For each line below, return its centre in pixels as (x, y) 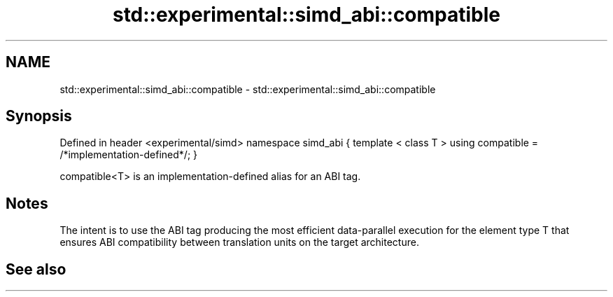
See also (36, 269)
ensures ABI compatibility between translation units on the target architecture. (239, 242)
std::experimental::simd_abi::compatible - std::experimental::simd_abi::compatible (248, 89)
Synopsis (39, 116)
